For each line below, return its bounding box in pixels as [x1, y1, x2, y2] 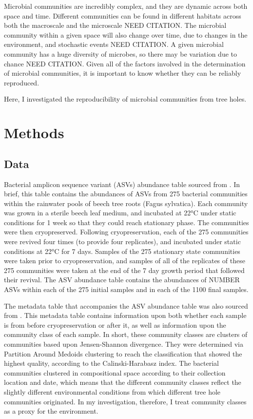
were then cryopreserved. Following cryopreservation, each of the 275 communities [4, 227, 249, 237]
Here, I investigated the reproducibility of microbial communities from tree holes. [4, 94, 247, 104]
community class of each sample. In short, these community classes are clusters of [4, 329, 248, 339]
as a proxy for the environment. [4, 406, 98, 416]
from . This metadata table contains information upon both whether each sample [4, 310, 247, 320]
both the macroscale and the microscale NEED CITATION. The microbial [4, 20, 227, 30]
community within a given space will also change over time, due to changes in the [4, 29, 248, 40]
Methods [4, 123, 64, 143]
